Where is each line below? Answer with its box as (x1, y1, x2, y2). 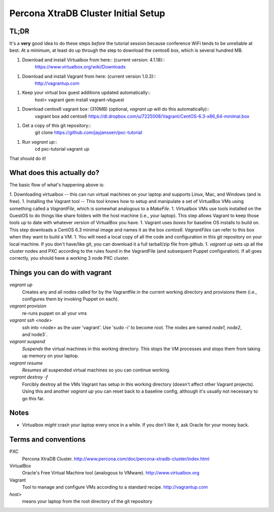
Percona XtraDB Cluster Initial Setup (9, 8, 165, 19)
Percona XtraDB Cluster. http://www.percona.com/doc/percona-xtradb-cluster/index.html (22, 456, 210, 462)
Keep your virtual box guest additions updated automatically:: (22, 89, 151, 96)
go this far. (22, 395, 45, 401)
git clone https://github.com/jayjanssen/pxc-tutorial (35, 129, 143, 135)
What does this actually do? (9, 168, 99, 177)
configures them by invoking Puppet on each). (22, 296, 119, 302)
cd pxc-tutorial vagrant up (35, 146, 90, 152)
